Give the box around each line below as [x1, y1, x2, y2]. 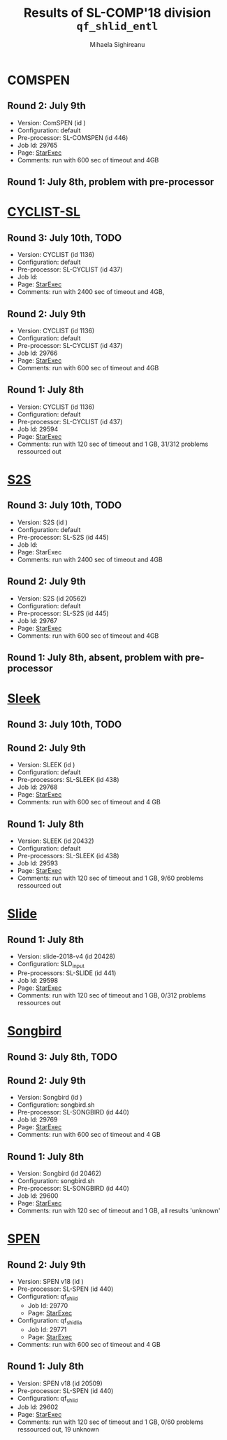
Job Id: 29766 [17, 349, 58, 357]
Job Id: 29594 [17, 425, 59, 433]
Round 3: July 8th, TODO [7, 1051, 117, 1063]
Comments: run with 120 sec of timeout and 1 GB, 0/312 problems [17, 991, 206, 999]
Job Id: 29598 [17, 976, 58, 984]
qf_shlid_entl [76, 20, 159, 33]
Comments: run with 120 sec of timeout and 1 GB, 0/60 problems [17, 1418, 204, 1426]
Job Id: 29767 [17, 616, 58, 624]
